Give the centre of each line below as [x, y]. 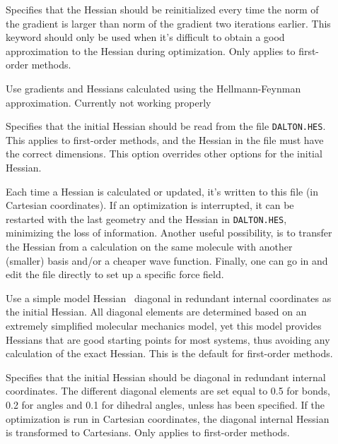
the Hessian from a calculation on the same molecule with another [149, 247]
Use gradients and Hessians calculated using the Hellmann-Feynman [153, 88]
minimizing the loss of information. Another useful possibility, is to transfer [169, 233]
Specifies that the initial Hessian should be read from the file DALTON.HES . [166, 126]
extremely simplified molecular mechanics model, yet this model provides [164, 325]
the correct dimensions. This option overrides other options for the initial [164, 154]
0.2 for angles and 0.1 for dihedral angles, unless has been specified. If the [165, 404]
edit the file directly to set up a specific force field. [115, 274]
